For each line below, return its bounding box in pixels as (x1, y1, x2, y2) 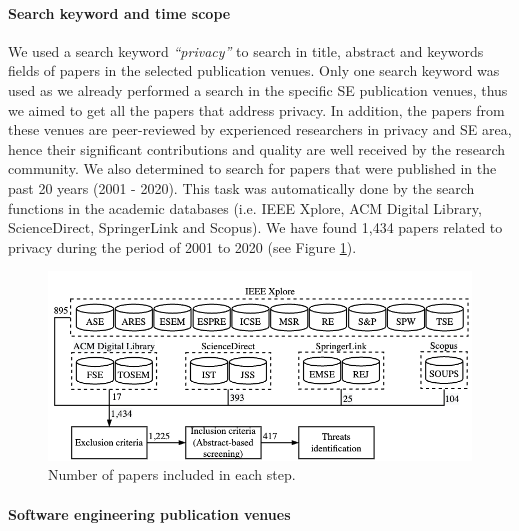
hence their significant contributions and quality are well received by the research (8, 138, 506, 159)
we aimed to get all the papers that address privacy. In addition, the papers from (8, 99, 505, 120)
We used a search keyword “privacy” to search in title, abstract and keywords (8, 40, 484, 61)
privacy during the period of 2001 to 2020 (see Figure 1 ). (8, 236, 357, 257)
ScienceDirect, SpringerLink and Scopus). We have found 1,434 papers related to (8, 217, 503, 238)
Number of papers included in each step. (48, 464, 296, 485)
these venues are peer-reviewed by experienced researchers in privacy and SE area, (8, 119, 512, 140)
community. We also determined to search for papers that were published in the (8, 158, 497, 179)
